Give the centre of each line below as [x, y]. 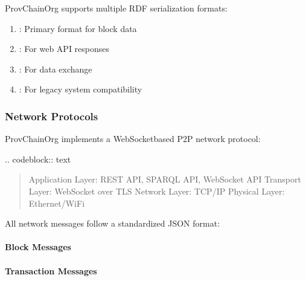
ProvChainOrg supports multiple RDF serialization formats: [116, 8]
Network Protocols [52, 116]
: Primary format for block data [78, 28]
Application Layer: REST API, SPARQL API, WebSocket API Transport [165, 179]
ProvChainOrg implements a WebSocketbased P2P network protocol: [133, 139]
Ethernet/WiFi [57, 203]
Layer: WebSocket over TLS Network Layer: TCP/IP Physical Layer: [157, 191]
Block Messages [38, 247]
